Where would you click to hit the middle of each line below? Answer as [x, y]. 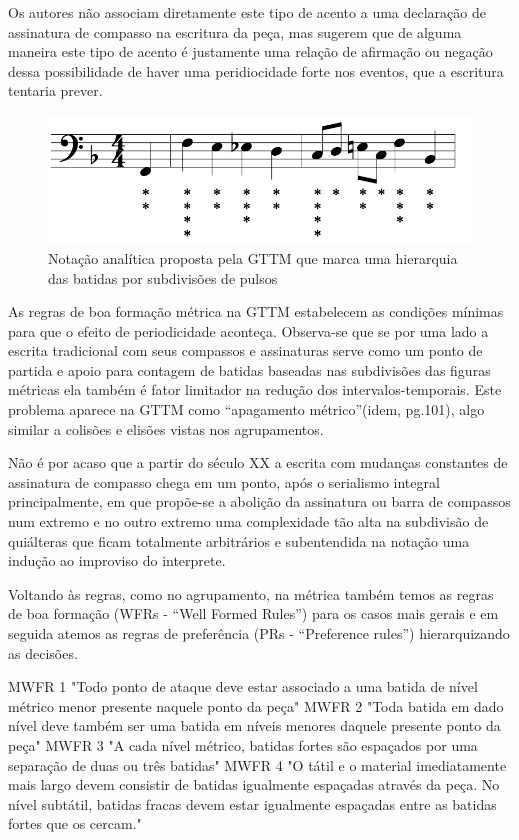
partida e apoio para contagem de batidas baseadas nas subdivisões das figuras [249, 369]
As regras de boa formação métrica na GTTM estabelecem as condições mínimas [256, 311]
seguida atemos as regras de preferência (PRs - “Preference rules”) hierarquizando [259, 633]
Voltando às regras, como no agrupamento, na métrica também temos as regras [251, 593]
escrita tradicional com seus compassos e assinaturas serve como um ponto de [245, 350]
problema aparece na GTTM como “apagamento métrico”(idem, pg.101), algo [246, 409]
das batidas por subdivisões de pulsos [163, 277]
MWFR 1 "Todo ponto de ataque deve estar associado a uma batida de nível [243, 686]
